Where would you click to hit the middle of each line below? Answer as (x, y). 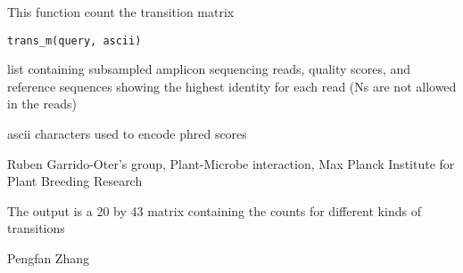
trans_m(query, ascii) (74, 40)
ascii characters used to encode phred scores (127, 134)
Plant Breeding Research (75, 181)
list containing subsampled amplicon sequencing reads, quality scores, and (209, 69)
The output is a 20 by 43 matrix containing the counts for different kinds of (214, 210)
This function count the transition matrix (121, 12)
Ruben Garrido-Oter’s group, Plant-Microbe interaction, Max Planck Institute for (231, 163)
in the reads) (42, 104)
